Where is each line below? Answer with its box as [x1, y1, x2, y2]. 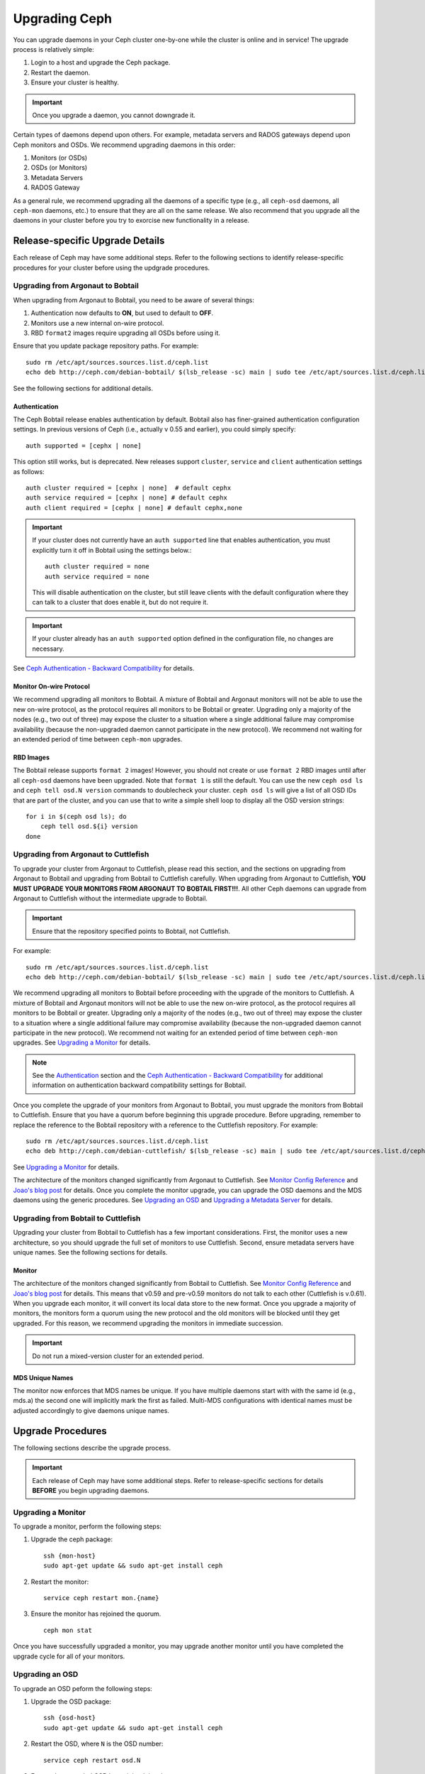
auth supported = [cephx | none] [25, 441, 142, 450]
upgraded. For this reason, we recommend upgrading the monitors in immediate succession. [13, 1318, 283, 1327]
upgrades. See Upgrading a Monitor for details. [13, 1038, 151, 1047]
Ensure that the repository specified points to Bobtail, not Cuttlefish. [32, 927, 230, 935]
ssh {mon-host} [43, 1551, 96, 1560]
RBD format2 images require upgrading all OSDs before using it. [30, 329, 221, 337]
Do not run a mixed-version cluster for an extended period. [32, 1352, 205, 1360]
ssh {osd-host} [43, 1714, 96, 1722]
